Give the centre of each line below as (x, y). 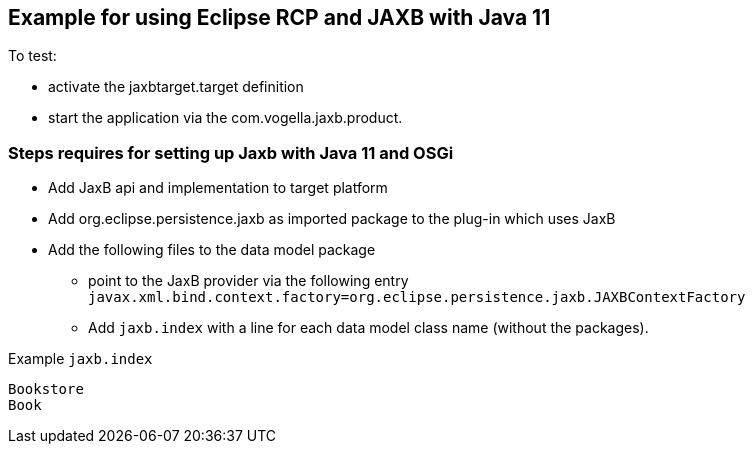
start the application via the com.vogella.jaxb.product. (225, 118)
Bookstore (46, 389)
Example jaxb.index (80, 359)
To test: (32, 56)
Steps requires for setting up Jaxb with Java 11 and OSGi (231, 152)
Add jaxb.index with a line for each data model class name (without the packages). (368, 328)
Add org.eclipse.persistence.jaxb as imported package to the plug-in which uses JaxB (332, 219)
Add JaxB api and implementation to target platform (218, 188)
